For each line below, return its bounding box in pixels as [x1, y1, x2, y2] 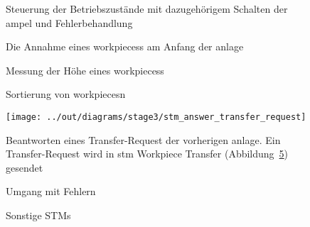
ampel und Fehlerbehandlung [6, 15, 133, 30]
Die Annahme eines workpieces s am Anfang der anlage [6, 39, 244, 54]
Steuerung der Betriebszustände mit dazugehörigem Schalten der [6, 1, 288, 16]
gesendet [6, 160, 43, 175]
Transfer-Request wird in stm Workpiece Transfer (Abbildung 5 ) [6, 146, 289, 161]
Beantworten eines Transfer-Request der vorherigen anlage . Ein [6, 132, 281, 147]
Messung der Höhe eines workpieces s [6, 62, 164, 77]
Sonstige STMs [6, 208, 71, 222]
